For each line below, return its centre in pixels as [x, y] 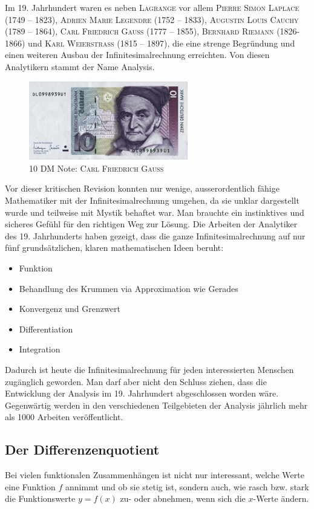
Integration [40, 349]
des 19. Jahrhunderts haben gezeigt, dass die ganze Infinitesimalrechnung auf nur [155, 235]
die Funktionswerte [40, 498]
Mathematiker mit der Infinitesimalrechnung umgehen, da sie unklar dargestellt [152, 200]
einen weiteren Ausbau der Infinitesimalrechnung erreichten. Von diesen [137, 55]
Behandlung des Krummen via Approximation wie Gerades [129, 288]
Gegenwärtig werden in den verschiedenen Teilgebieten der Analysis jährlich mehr [156, 405]
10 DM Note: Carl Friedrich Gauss [96, 168]
